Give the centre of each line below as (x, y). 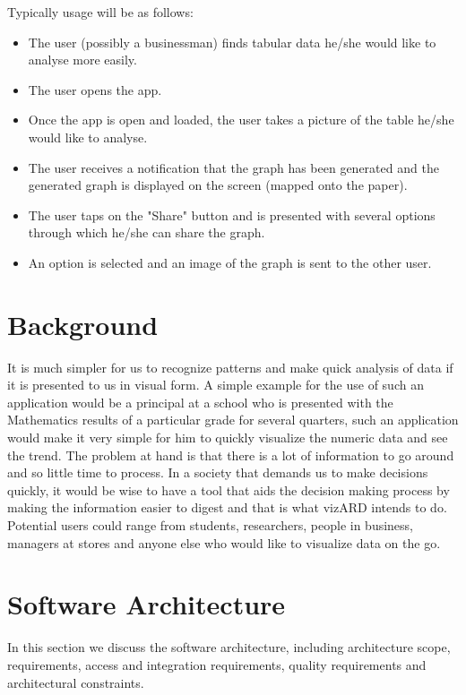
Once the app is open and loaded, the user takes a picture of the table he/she (241, 120)
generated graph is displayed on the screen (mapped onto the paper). (218, 185)
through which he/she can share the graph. (147, 232)
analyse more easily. (82, 60)
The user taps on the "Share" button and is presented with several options (232, 215)
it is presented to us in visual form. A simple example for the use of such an (216, 385)
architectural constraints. (76, 682)
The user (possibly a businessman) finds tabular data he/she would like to (232, 42)
